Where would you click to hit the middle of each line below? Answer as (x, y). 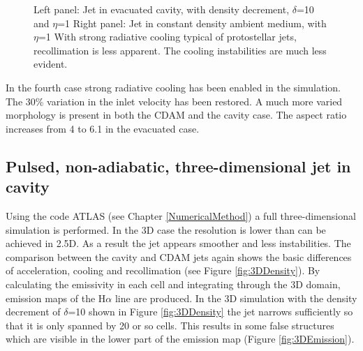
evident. (51, 64)
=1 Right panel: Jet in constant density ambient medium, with (192, 23)
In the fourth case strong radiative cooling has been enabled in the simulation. (173, 87)
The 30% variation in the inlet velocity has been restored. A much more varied (174, 101)
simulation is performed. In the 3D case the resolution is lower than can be (166, 229)
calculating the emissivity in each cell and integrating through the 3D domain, (173, 284)
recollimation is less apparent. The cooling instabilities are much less (180, 50)
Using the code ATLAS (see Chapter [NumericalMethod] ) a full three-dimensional (181, 215)
